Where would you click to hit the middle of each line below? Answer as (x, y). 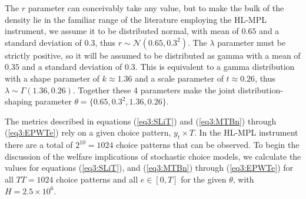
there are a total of (39, 145)
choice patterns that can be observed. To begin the (208, 145)
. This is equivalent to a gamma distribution (215, 67)
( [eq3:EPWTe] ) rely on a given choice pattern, (88, 132)
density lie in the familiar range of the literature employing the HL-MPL (136, 19)
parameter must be (252, 42)
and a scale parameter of (179, 78)
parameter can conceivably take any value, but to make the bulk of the (156, 8)
